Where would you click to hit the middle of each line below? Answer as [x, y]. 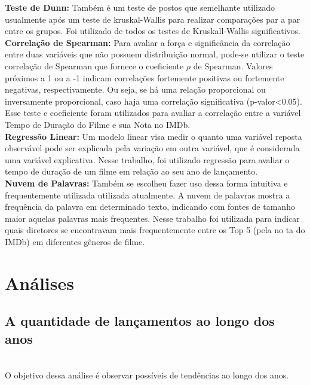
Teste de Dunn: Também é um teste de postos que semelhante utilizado [140, 7]
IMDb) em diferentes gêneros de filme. [75, 241]
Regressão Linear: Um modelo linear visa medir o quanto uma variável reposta [154, 136]
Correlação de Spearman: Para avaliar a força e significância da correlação [148, 42]
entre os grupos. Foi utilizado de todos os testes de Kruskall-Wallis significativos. [153, 31]
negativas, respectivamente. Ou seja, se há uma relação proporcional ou [135, 89]
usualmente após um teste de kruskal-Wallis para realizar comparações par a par [153, 19]
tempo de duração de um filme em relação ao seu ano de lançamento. [131, 171]
